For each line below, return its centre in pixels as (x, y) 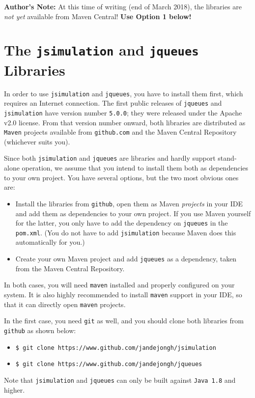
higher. (14, 389)
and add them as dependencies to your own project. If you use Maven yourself (133, 213)
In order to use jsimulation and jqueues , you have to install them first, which (124, 93)
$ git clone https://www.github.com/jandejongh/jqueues (109, 364)
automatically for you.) (50, 242)
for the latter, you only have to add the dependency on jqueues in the (122, 223)
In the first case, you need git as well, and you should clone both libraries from (124, 321)
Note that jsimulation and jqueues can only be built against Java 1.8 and (120, 380)
